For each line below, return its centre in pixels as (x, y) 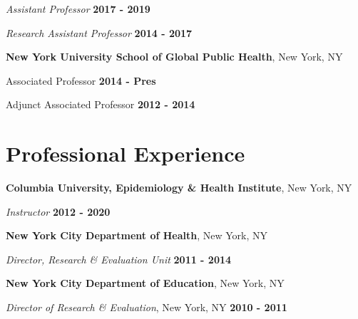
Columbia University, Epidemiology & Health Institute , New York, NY (179, 188)
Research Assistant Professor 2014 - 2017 (99, 32)
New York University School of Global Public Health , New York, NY (174, 57)
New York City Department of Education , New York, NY (145, 283)
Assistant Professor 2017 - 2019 (78, 9)
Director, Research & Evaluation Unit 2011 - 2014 (119, 259)
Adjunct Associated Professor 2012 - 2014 (101, 104)
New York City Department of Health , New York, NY (137, 235)
